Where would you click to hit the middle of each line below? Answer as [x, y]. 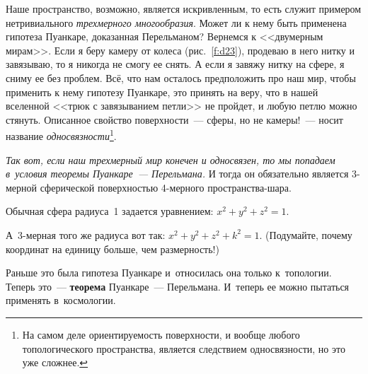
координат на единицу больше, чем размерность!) [113, 249]
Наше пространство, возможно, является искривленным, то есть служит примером [184, 8]
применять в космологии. [61, 300]
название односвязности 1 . [61, 135]
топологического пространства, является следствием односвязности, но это [184, 348]
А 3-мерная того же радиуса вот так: [86, 234]
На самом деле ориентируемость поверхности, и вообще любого [161, 334]
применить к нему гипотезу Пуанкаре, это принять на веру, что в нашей [162, 92]
